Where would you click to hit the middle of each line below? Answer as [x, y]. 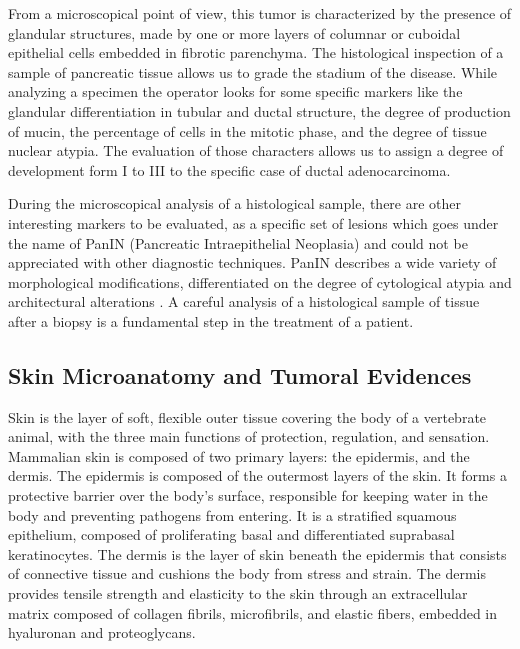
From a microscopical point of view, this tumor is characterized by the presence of [260, 13]
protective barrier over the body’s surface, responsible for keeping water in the [248, 495]
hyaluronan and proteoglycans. [102, 632]
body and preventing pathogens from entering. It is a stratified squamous [232, 514]
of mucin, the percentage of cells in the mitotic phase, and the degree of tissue [247, 130]
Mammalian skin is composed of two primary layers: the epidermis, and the [239, 455]
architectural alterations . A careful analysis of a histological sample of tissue [244, 301]
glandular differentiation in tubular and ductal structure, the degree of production [259, 110]
